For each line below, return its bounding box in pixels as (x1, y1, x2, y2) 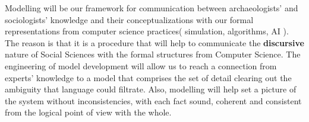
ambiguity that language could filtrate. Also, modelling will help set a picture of (5, 83, 297, 95)
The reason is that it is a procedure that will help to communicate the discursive (5, 36, 304, 49)
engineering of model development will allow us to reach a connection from (5, 59, 277, 72)
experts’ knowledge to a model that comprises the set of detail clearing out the (5, 71, 292, 84)
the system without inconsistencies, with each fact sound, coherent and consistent (5, 94, 302, 107)
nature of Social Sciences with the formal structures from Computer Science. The (5, 48, 301, 60)
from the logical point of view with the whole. (5, 106, 172, 118)
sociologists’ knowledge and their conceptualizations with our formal (5, 13, 254, 25)
